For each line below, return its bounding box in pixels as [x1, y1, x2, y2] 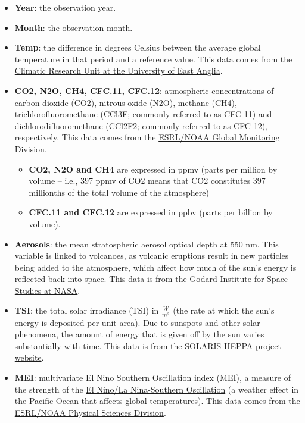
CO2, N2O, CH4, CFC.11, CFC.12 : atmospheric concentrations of [14, 84, 274, 96]
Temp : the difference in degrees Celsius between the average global [14, 41, 261, 54]
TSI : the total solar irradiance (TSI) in [14, 304, 159, 317]
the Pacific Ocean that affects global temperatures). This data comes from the [14, 394, 300, 407]
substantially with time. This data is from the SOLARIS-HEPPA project [14, 339, 281, 352]
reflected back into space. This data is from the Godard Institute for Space [14, 272, 288, 285]
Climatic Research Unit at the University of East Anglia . [14, 64, 223, 77]
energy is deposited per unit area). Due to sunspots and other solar [14, 316, 260, 328]
